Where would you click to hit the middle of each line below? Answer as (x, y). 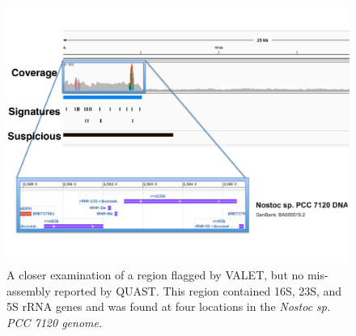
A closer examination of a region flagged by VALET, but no (155, 275)
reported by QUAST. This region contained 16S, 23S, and (198, 290)
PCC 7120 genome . (54, 322)
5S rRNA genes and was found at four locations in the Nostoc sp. (169, 306)
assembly (29, 290)
